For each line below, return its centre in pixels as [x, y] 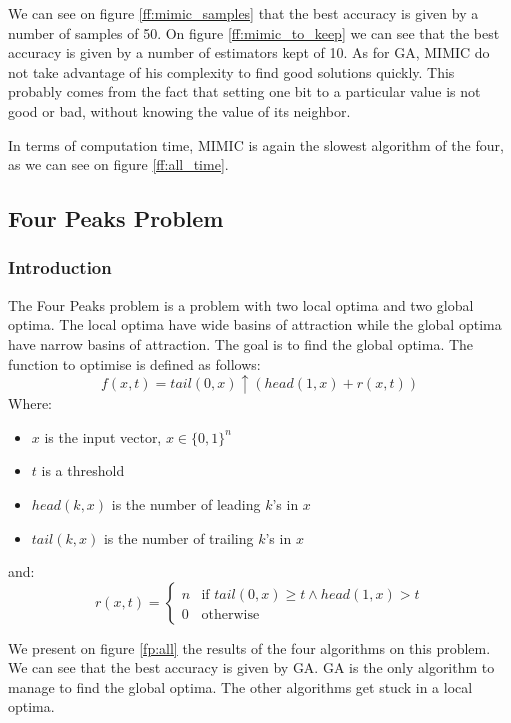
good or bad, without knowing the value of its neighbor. [179, 110]
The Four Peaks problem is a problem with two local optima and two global [241, 304]
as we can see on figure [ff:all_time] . [118, 164]
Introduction [60, 267]
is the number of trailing [178, 537]
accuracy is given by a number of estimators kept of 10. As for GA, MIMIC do [249, 52]
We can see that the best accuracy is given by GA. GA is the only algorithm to [251, 667]
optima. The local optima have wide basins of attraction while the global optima [255, 324]
